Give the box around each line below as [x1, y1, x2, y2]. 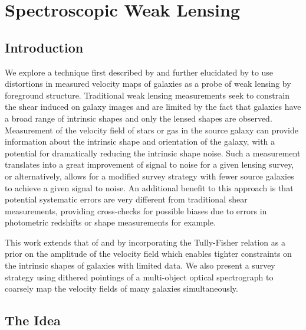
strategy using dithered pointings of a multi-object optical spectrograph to [5, 270, 274, 283]
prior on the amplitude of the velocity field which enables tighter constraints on [5, 247, 292, 260]
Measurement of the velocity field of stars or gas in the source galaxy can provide [5, 123, 298, 136]
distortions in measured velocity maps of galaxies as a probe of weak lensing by [5, 77, 291, 90]
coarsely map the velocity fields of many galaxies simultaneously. [5, 282, 238, 295]
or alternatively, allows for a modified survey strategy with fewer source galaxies [5, 169, 294, 182]
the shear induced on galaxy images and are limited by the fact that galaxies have [5, 100, 301, 113]
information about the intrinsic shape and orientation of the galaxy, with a [5, 135, 275, 148]
